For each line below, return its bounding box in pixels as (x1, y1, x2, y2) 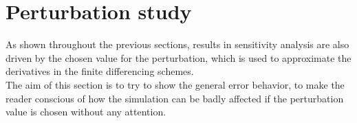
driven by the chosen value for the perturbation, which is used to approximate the (6, 50, 351, 65)
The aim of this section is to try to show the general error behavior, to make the (6, 77, 345, 91)
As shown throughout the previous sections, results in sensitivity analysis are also (6, 37, 349, 52)
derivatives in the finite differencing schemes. (6, 64, 194, 78)
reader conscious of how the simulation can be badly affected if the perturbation (6, 91, 344, 105)
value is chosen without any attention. (6, 104, 166, 119)
